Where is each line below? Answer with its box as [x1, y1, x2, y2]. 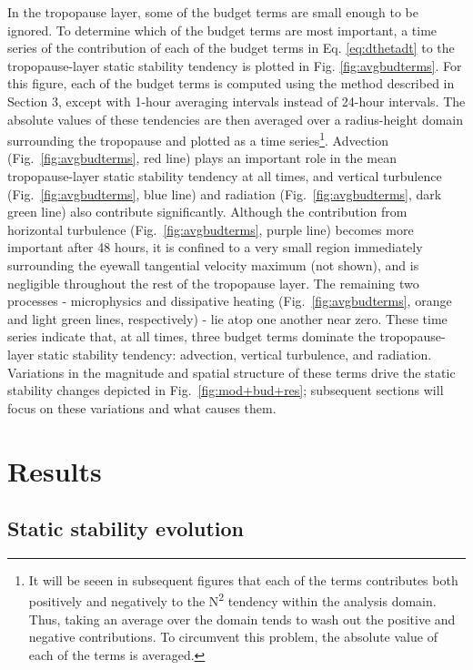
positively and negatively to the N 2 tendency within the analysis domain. [28, 589, 437, 611]
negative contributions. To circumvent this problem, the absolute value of [28, 627, 438, 646]
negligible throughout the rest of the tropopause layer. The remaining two [7, 273, 419, 292]
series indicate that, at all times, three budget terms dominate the [7, 327, 376, 346]
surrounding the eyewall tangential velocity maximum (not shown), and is [7, 255, 419, 274]
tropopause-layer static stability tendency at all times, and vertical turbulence [7, 167, 442, 185]
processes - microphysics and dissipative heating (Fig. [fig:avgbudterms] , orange [7, 291, 452, 310]
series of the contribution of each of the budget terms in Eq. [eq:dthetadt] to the [7, 38, 455, 57]
